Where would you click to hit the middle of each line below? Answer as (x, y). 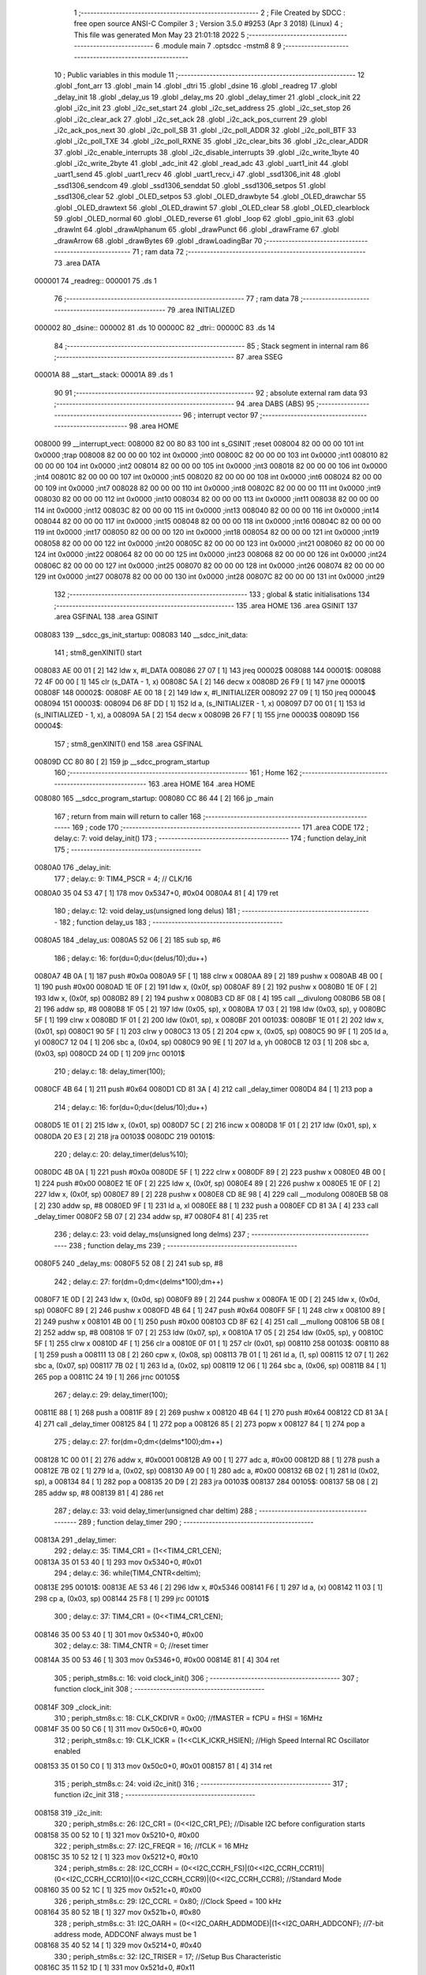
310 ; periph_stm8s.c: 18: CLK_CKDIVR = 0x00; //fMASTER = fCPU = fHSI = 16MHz (189, 1718)
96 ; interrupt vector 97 (220, 415)
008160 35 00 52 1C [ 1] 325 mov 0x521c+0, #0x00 (118, 1890)
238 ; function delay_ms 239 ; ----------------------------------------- (183, 1245)
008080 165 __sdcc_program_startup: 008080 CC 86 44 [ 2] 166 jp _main (154, 799)
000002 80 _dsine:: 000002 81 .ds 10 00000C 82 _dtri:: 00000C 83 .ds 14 (155, 328)
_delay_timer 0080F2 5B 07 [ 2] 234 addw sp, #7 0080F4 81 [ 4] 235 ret (151, 1216)
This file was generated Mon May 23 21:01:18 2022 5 (159, 35)
